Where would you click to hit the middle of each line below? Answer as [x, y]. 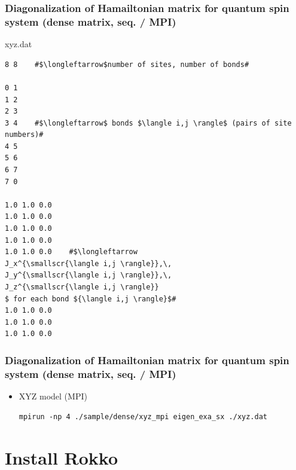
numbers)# [24, 135]
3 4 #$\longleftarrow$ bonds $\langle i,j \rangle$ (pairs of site [148, 123]
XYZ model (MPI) [53, 396]
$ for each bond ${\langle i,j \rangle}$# [91, 299]
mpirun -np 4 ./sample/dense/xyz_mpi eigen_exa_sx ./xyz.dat [143, 416]
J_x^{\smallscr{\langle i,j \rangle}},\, [89, 263]
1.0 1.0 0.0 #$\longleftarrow [71, 252]
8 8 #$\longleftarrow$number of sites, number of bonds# [127, 64]
